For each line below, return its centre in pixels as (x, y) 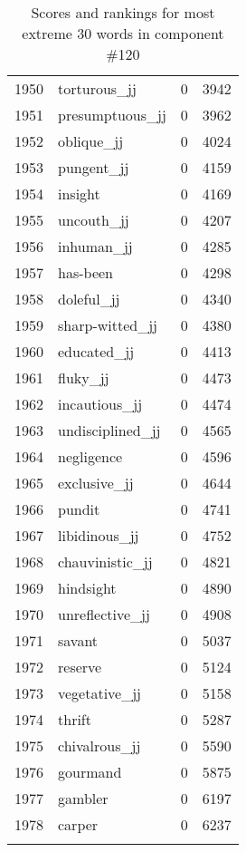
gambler (83, 798)
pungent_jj (94, 167)
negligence (90, 456)
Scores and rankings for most (123, 12)
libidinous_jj (99, 535)
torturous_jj (97, 88)
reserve (80, 667)
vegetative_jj (100, 693)
